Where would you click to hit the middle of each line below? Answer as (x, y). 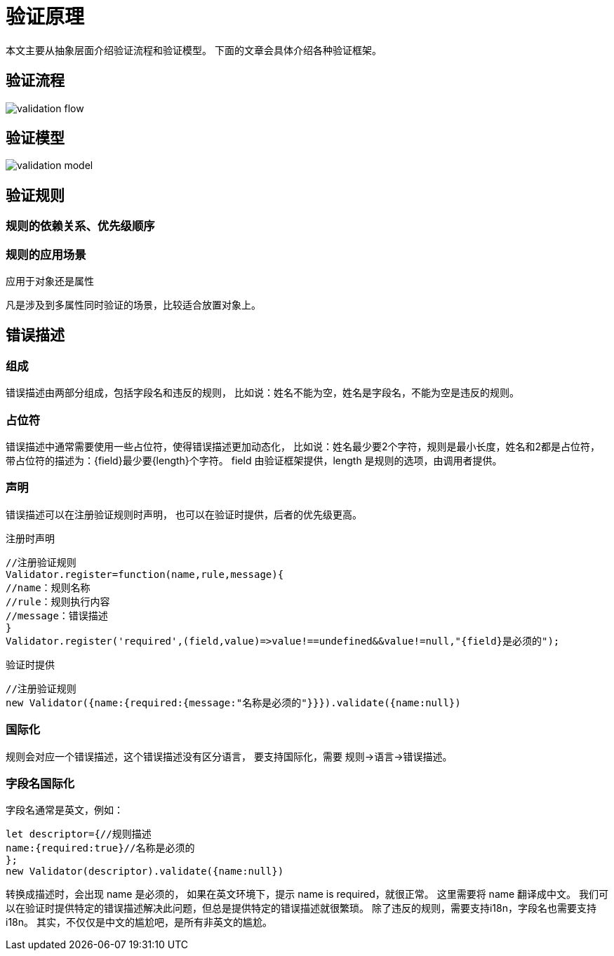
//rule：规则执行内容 (58, 601)
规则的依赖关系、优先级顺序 (80, 226)
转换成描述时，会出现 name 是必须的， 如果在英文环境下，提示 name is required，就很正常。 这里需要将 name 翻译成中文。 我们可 (307, 894)
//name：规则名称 (48, 587)
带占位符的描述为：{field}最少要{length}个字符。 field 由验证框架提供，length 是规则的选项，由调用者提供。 (254, 460)
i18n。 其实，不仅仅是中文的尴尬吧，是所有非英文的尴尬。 (139, 922)
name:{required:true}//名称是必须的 (100, 848)
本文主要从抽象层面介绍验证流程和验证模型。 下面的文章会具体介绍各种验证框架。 (194, 50)
